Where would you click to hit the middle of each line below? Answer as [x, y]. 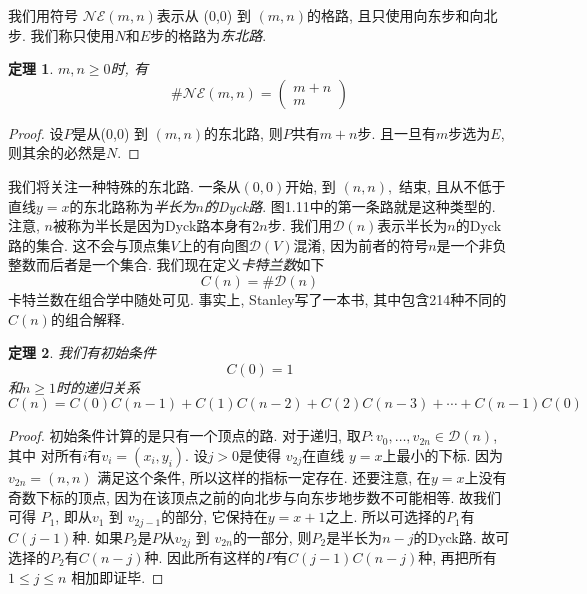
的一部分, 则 [272, 536]
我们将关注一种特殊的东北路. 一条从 [124, 185]
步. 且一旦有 [397, 132]
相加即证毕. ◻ [117, 576]
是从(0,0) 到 [110, 132]
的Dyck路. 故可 [461, 536]
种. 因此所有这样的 [205, 557]
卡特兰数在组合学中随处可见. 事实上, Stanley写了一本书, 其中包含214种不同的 [257, 298]
